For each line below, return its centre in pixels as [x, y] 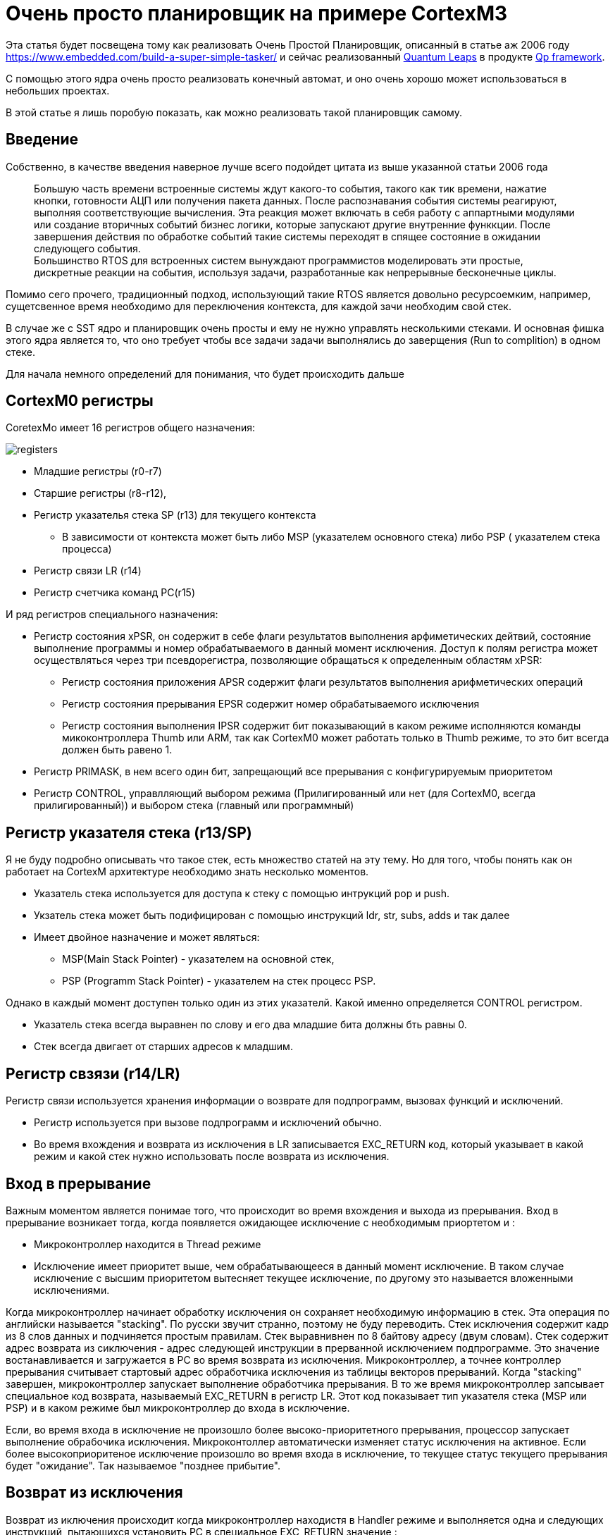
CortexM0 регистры [80, 401]
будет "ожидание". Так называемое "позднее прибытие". [143, 1465]
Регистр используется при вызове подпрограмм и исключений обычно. [208, 1123]
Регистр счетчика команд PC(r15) [114, 593]
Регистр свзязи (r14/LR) [93, 1073]
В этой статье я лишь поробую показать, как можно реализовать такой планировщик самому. [234, 112]
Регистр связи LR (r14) [88, 571]
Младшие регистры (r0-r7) [98, 471]
